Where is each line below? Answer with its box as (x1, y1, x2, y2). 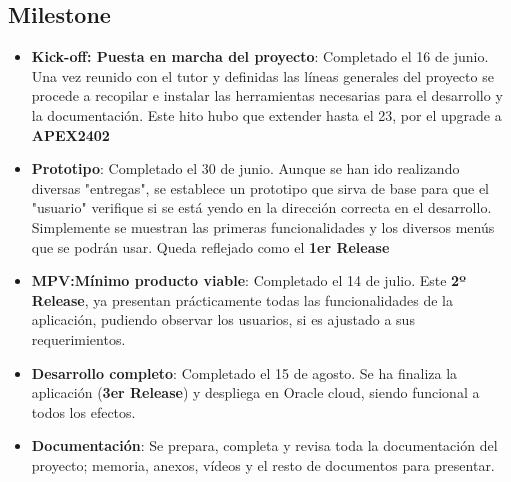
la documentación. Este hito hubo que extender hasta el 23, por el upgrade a (31, 104, 502, 125)
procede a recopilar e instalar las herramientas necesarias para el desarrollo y (31, 85, 503, 106)
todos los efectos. (31, 401, 136, 422)
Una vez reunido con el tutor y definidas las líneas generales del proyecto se (31, 65, 494, 86)
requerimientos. (31, 328, 126, 349)
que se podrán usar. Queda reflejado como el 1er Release (31, 236, 390, 257)
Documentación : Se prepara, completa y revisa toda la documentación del (31, 435, 498, 456)
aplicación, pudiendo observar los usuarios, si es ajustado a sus (31, 309, 415, 330)
